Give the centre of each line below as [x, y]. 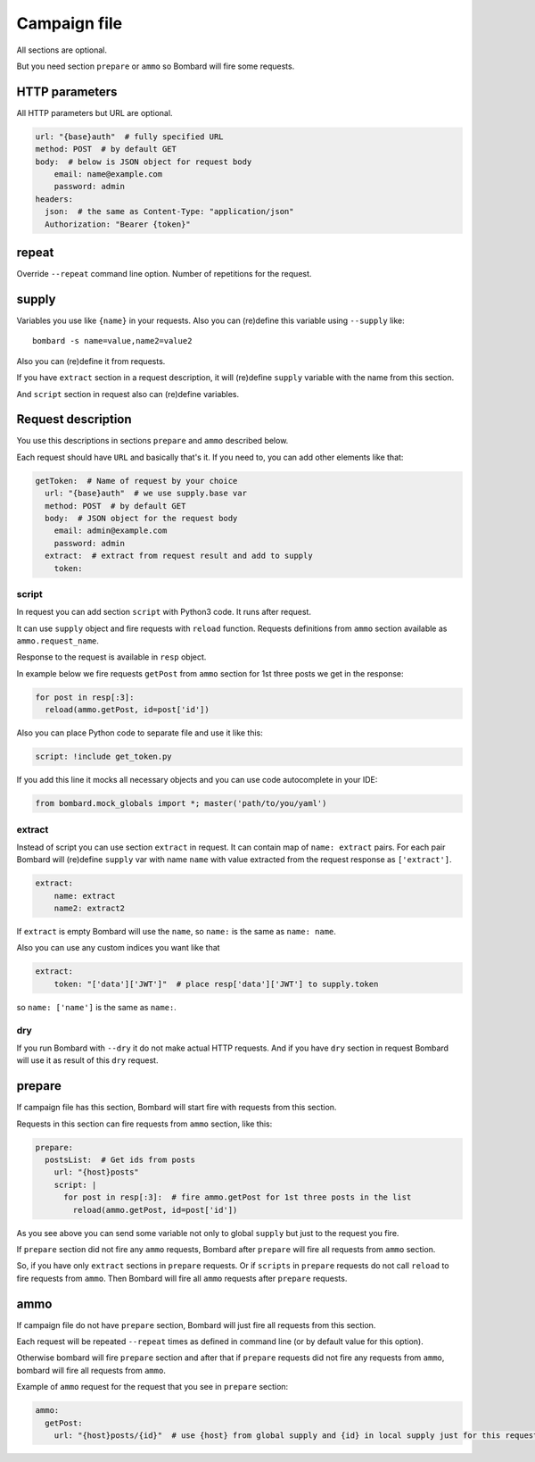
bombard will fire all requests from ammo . [91, 1370]
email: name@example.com [108, 174]
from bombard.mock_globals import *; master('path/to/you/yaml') [181, 804]
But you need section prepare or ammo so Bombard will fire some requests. [156, 66]
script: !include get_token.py [104, 757]
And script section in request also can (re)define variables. [128, 394]
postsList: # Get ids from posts [120, 1159]
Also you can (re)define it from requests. [91, 361]
